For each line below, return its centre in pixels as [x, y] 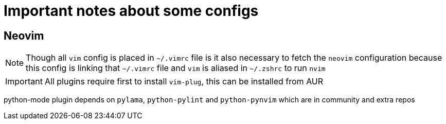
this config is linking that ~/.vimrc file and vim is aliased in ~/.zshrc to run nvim [176, 68]
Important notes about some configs [131, 11]
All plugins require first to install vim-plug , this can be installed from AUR [184, 82]
